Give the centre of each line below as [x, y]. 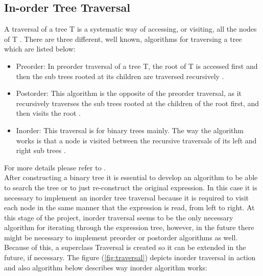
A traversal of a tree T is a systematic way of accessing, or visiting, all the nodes [130, 29]
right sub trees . [41, 150]
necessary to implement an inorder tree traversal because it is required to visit [127, 197]
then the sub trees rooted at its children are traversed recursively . [120, 76]
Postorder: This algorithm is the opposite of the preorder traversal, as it [129, 93]
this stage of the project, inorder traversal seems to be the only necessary [119, 217]
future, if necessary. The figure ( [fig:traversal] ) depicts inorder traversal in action [130, 257]
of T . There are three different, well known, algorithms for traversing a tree [123, 39]
